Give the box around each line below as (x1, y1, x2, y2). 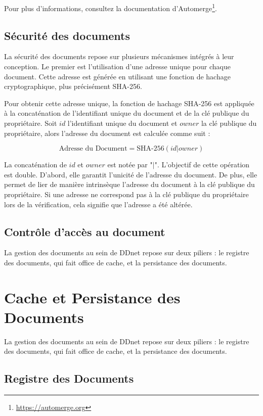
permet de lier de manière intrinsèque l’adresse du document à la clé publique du (4, 179, 255, 190)
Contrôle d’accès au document (4, 223, 165, 239)
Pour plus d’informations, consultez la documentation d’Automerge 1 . (4, 2, 217, 13)
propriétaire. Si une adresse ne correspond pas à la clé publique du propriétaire (4, 189, 249, 199)
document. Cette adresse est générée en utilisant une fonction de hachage (4, 71, 231, 81)
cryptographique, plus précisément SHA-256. (4, 81, 142, 91)
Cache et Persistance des (4, 287, 181, 307)
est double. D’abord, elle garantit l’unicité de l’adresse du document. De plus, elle (4, 169, 257, 179)
